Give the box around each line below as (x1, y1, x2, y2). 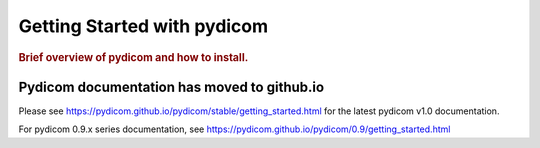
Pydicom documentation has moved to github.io (18, 78, 325, 95)
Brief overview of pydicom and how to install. (18, 50, 249, 64)
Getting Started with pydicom (18, 15, 269, 37)
